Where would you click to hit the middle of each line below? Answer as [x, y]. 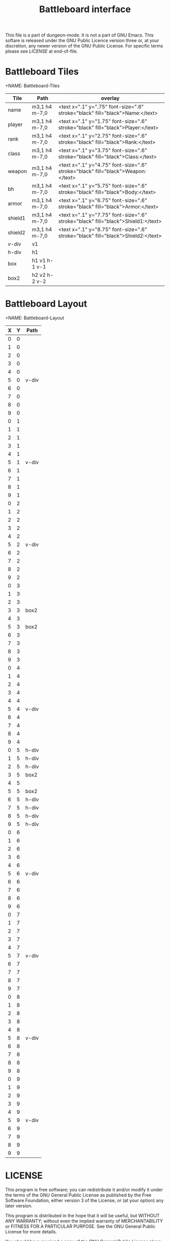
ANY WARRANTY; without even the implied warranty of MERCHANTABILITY [84, 1221]
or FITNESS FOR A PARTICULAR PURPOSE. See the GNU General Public [80, 1226]
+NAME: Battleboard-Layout [35, 318]
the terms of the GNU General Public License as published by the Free [78, 1195]
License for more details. [31, 1232]
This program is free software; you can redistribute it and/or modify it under [84, 1190]
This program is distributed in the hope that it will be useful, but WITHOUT [82, 1215]
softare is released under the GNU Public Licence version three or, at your [82, 40]
